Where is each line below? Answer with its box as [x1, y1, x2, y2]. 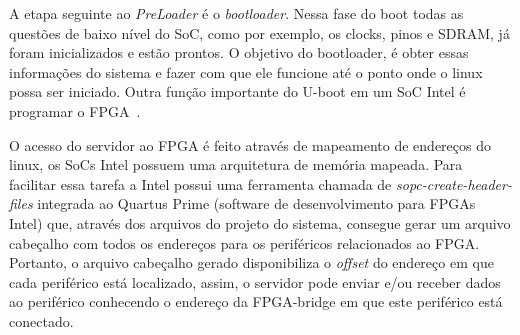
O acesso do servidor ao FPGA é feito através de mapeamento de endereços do [9, 134, 492, 155]
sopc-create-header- [396, 173, 512, 194]
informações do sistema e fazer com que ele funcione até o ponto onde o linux [9, 61, 483, 82]
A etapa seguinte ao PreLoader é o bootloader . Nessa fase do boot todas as [9, 3, 464, 23]
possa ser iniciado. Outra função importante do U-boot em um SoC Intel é [9, 81, 466, 102]
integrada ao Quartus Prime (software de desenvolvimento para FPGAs [37, 193, 476, 214]
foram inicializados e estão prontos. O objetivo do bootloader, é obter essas [9, 42, 469, 63]
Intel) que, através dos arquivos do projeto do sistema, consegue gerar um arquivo [9, 212, 511, 233]
